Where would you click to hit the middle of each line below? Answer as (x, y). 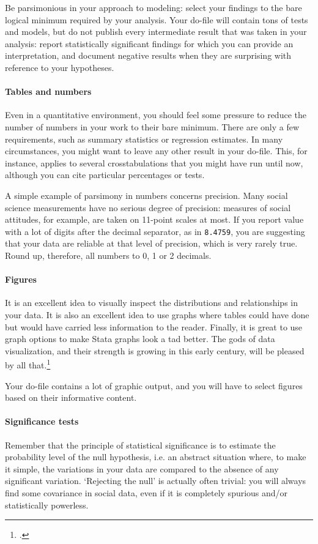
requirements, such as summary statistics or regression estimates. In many (144, 139)
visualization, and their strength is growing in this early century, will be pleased (155, 350)
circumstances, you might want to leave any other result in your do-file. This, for (156, 151)
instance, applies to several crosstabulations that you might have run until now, (154, 162)
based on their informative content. (71, 397)
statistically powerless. (47, 505)
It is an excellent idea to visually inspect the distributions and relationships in (151, 303)
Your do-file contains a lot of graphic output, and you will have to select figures (154, 385)
